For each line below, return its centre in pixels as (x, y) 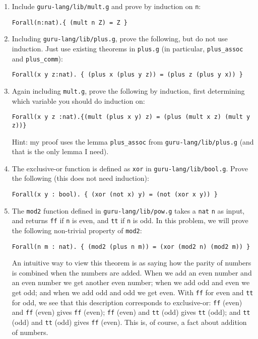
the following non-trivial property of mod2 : (77, 230)
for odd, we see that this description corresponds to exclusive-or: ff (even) (127, 302)
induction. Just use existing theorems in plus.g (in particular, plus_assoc (127, 48)
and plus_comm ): (37, 58)
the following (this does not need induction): (80, 178)
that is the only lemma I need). (60, 151)
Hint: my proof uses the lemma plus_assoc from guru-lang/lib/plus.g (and (133, 141)
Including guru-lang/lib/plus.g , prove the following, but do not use (120, 39)
